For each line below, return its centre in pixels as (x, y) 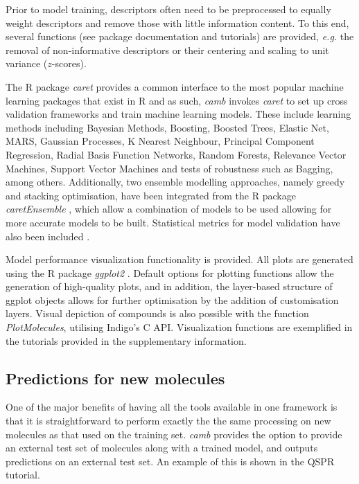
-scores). (69, 63)
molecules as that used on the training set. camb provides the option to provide (174, 434)
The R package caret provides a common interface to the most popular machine (175, 86)
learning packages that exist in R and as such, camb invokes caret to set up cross (177, 100)
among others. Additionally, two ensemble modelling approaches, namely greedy (175, 182)
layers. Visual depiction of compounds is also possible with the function (157, 313)
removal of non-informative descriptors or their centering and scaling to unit (167, 50)
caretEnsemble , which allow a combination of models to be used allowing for (169, 209)
